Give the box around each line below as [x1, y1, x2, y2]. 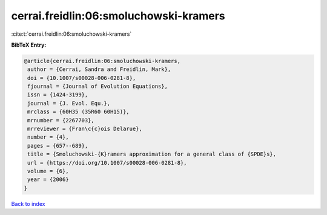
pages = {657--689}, [27, 142, 88, 149]
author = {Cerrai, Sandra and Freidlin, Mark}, [27, 66, 171, 73]
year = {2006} [27, 176, 69, 183]
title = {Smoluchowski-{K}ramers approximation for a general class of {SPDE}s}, [27, 151, 277, 157]
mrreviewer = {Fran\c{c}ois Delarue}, [27, 125, 142, 133]
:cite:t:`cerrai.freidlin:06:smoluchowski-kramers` [11, 30, 132, 38]
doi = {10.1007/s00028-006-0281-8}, [27, 74, 136, 81]
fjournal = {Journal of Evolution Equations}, [27, 83, 168, 90]
